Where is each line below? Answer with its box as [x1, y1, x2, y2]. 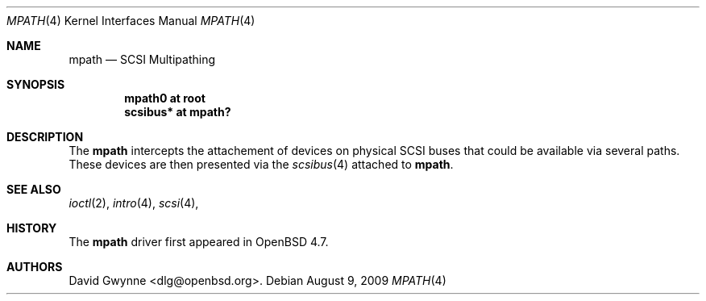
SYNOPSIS [6, 77, 65, 91]
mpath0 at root [124, 91, 206, 105]
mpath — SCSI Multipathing [69, 52, 216, 66]
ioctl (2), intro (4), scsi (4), [69, 196, 199, 210]
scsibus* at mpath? [124, 105, 231, 119]
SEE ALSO [6, 182, 61, 196]
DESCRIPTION [6, 130, 84, 144]
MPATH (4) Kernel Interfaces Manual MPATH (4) [6, 14, 255, 27]
